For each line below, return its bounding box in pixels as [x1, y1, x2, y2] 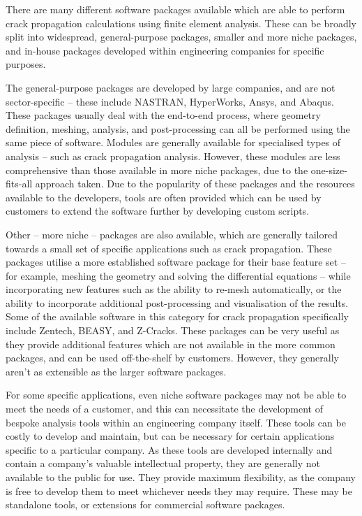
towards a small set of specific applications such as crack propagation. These [6, 241, 332, 255]
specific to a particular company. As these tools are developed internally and [6, 442, 333, 457]
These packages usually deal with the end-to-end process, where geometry [6, 108, 321, 122]
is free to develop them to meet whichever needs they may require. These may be [6, 483, 352, 498]
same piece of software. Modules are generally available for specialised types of [6, 135, 341, 150]
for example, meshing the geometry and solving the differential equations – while [6, 268, 351, 282]
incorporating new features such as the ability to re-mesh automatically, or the [6, 282, 342, 296]
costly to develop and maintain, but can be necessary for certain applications [6, 429, 335, 443]
